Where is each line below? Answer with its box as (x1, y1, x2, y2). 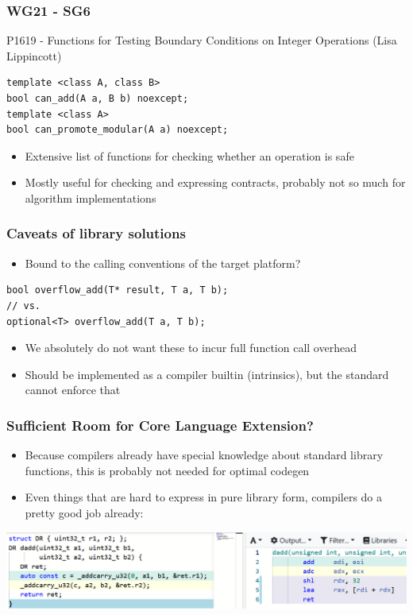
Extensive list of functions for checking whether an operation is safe (25, 147, 354, 164)
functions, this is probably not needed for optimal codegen (25, 462, 310, 478)
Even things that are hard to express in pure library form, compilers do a (25, 489, 383, 505)
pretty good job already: (25, 504, 144, 520)
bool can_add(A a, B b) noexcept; (6, 93, 189, 104)
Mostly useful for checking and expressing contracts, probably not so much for (25, 174, 406, 191)
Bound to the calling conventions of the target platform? (25, 254, 301, 271)
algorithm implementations (25, 189, 156, 206)
